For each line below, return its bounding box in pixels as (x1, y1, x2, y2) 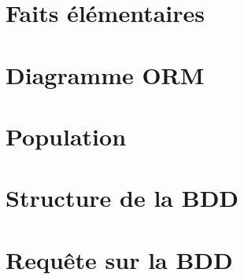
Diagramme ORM (6, 58, 205, 90)
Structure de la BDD (6, 182, 239, 214)
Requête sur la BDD (6, 243, 233, 275)
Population (6, 120, 127, 152)
